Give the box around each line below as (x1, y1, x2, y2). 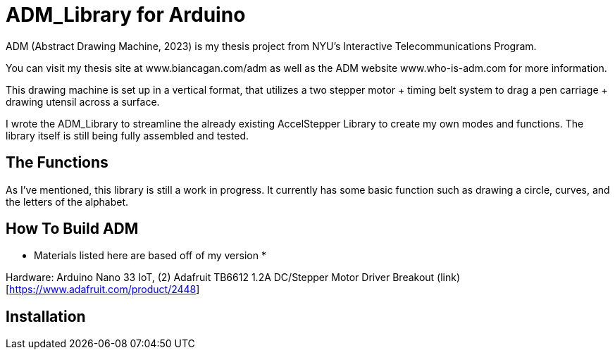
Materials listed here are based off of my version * (34, 249, 266, 262)
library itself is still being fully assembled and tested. (6, 129, 249, 142)
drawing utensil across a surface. (6, 95, 160, 108)
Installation (6, 307, 86, 325)
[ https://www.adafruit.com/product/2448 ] (6, 283, 200, 296)
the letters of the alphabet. (6, 195, 129, 208)
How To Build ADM (6, 220, 139, 238)
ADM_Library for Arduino (6, 3, 246, 27)
